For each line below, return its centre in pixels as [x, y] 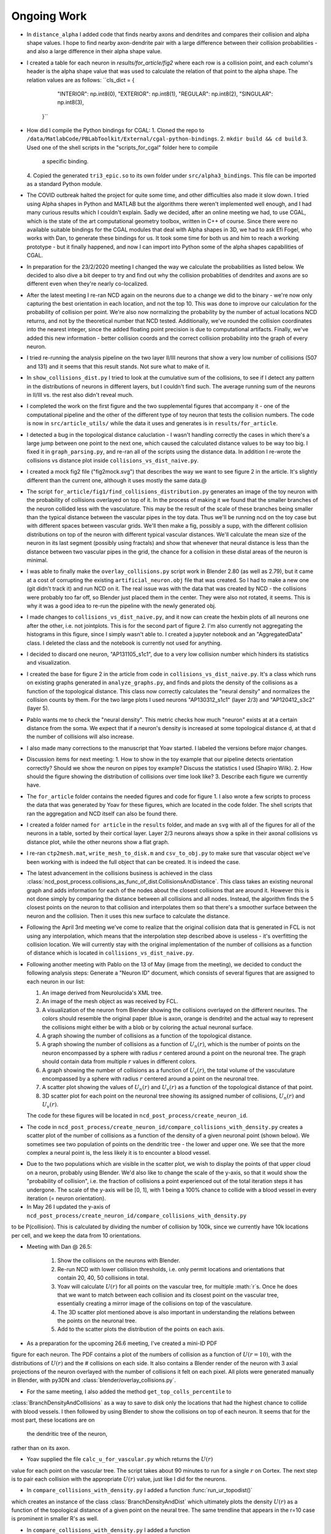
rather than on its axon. [40, 1447]
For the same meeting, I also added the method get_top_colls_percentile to [129, 1391]
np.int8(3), [70, 102]
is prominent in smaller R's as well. [55, 1519]
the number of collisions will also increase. [80, 737]
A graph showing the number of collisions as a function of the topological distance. [147, 1035]
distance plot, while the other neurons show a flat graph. [98, 842]
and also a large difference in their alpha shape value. [94, 52]
